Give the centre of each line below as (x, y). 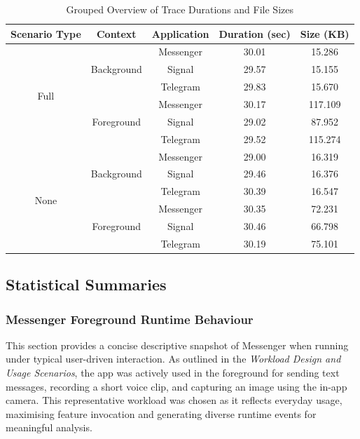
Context (116, 33)
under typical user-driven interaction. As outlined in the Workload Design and (173, 359)
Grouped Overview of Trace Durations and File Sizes (180, 9)
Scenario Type (46, 33)
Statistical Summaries (86, 284)
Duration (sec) (255, 33)
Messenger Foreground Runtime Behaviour (130, 319)
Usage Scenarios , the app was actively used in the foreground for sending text (173, 372)
